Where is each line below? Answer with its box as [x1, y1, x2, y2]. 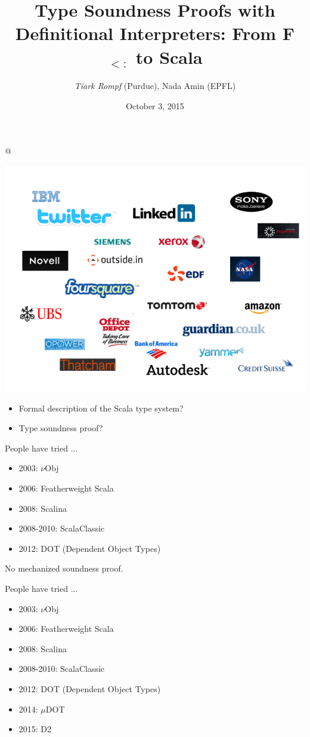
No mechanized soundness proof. [5, 562, 123, 575]
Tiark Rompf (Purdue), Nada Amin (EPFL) [74, 79, 236, 92]
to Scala [135, 44, 203, 69]
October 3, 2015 [126, 99, 184, 112]
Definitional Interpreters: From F [15, 21, 295, 45]
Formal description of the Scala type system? [18, 401, 184, 414]
